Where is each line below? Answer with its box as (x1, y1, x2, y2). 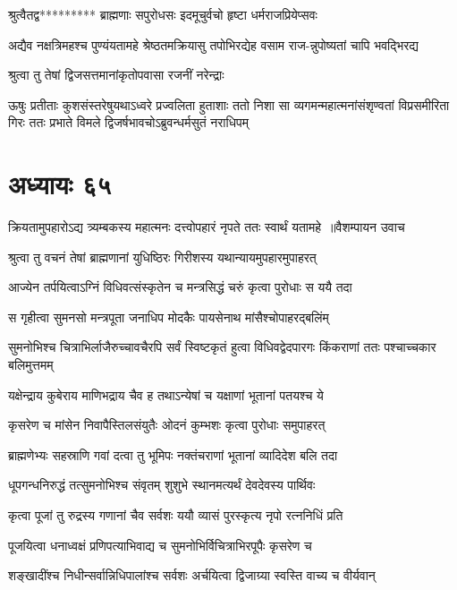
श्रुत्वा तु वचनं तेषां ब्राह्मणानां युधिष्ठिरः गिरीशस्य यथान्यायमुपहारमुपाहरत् (8, 247, 317, 266)
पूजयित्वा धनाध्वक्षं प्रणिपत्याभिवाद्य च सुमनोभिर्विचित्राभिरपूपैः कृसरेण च (8, 535, 312, 554)
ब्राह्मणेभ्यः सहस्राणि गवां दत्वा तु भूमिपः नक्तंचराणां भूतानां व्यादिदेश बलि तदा (8, 445, 338, 464)
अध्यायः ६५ (8, 166, 112, 202)
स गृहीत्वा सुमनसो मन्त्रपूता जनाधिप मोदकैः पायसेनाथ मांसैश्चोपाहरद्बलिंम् (8, 307, 329, 326)
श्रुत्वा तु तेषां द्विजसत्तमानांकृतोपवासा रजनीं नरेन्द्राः (8, 65, 224, 84)
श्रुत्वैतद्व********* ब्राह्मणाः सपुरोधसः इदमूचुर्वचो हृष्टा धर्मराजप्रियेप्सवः (8, 5, 317, 23)
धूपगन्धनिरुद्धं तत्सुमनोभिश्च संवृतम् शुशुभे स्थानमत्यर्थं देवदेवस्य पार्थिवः (8, 475, 316, 494)
